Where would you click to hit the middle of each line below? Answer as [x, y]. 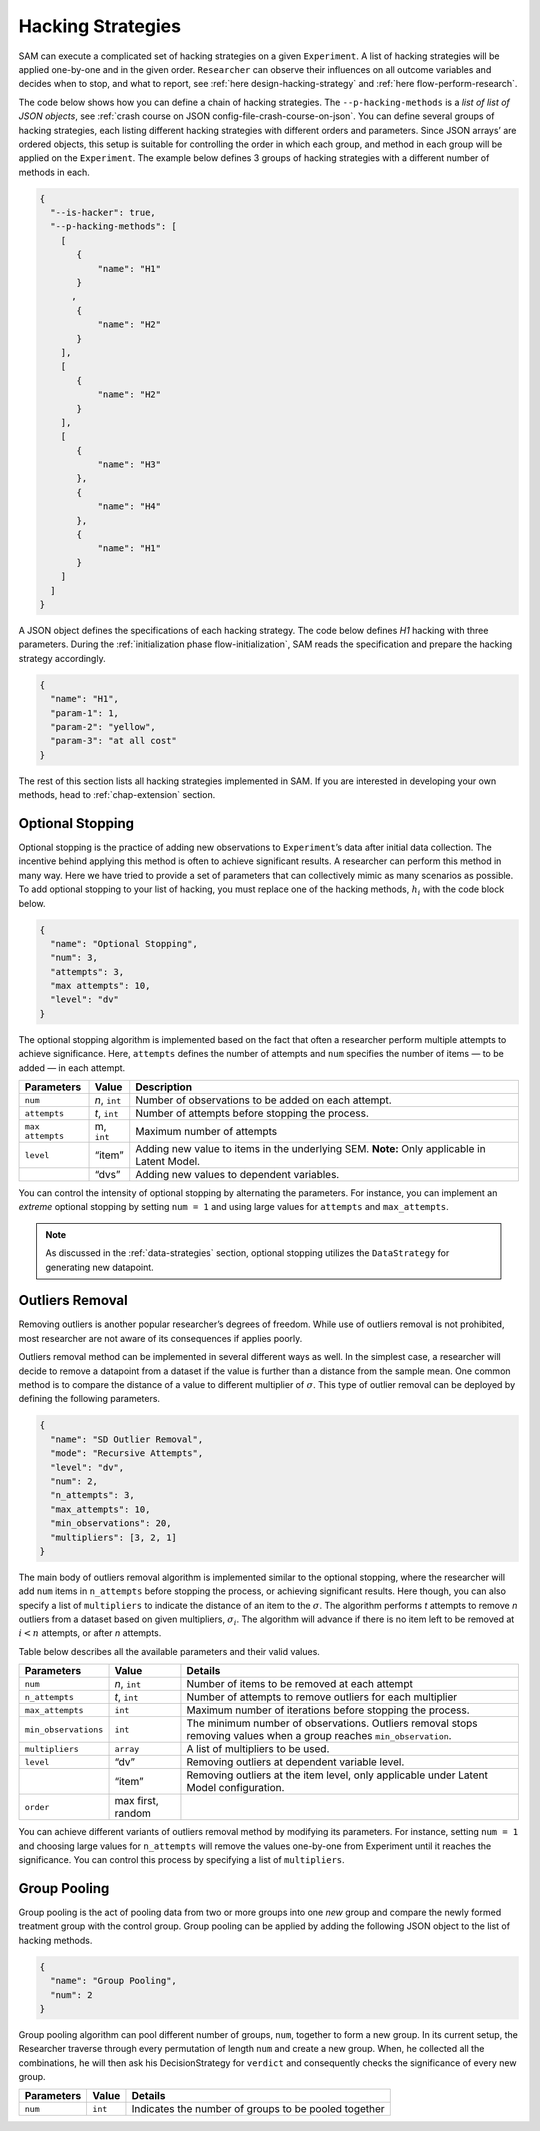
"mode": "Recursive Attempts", [127, 1453]
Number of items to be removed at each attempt [300, 1684]
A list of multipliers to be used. [258, 1749]
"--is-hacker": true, [103, 213]
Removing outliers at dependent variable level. [295, 1762]
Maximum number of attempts [206, 1131]
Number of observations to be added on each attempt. [263, 1100]
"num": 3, [74, 958]
